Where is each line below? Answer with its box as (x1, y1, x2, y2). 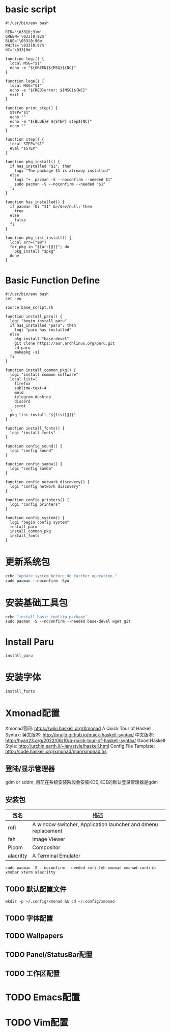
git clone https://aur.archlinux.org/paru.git (14, 341, 115, 346)
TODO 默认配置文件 (5, 885, 67, 893)
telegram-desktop (14, 394, 51, 399)
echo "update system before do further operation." (5, 573, 117, 578)
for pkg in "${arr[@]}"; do (10, 244, 70, 249)
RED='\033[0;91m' (5, 29, 42, 34)
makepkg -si (14, 349, 40, 355)
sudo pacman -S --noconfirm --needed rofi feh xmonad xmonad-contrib (5, 865, 156, 870)
